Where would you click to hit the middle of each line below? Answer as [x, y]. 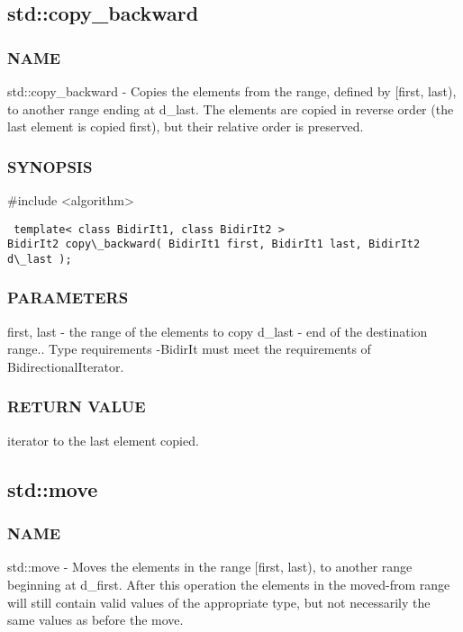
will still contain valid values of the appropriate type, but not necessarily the [219, 602]
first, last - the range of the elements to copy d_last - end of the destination [218, 331]
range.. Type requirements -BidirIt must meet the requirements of [189, 349]
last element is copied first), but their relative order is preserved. [186, 126]
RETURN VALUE [77, 406]
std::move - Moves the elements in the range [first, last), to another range [210, 567]
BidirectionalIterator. [66, 366]
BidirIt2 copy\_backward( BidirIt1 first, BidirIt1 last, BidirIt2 [214, 244]
